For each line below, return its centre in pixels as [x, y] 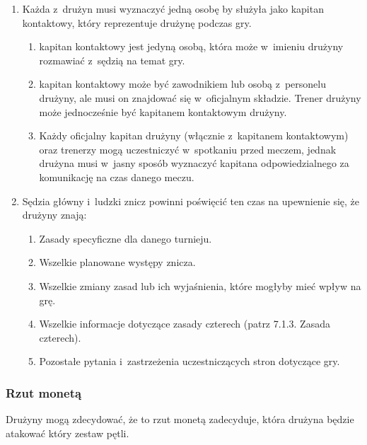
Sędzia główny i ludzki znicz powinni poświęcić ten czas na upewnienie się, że [191, 201]
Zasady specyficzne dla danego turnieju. [126, 238]
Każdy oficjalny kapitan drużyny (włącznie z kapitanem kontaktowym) [194, 135]
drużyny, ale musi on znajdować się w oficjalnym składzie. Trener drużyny [200, 97]
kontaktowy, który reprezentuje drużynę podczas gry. [137, 22]
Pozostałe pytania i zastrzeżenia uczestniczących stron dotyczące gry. [190, 361]
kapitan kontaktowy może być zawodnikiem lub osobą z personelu [183, 84]
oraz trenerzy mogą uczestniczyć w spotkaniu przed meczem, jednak [188, 149]
